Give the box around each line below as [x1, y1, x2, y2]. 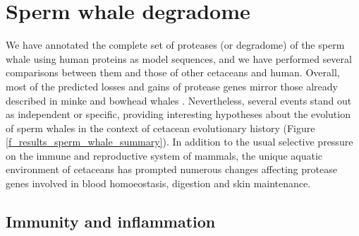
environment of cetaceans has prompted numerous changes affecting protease [6, 162, 337, 177]
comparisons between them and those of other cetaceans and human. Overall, [6, 65, 340, 80]
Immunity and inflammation [6, 211, 216, 232]
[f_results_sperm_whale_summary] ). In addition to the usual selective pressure [6, 134, 353, 149]
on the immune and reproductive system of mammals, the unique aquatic [6, 148, 323, 163]
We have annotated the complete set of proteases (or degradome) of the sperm [6, 37, 345, 52]
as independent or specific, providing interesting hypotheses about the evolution [6, 107, 351, 122]
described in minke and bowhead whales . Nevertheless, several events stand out [6, 93, 352, 107]
